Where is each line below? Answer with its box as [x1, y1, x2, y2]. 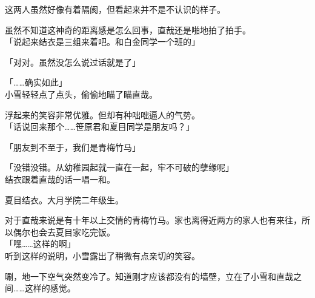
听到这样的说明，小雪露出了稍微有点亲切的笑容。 [5, 249, 200, 262]
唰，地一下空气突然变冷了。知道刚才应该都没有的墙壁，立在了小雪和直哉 [5, 269, 293, 282]
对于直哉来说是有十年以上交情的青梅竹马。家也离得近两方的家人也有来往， [5, 214, 302, 226]
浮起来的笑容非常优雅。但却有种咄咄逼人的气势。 [5, 108, 200, 121]
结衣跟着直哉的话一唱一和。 [5, 172, 115, 185]
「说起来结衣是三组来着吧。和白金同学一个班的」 [5, 35, 200, 48]
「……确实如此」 [5, 76, 67, 89]
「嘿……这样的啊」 [5, 237, 76, 250]
